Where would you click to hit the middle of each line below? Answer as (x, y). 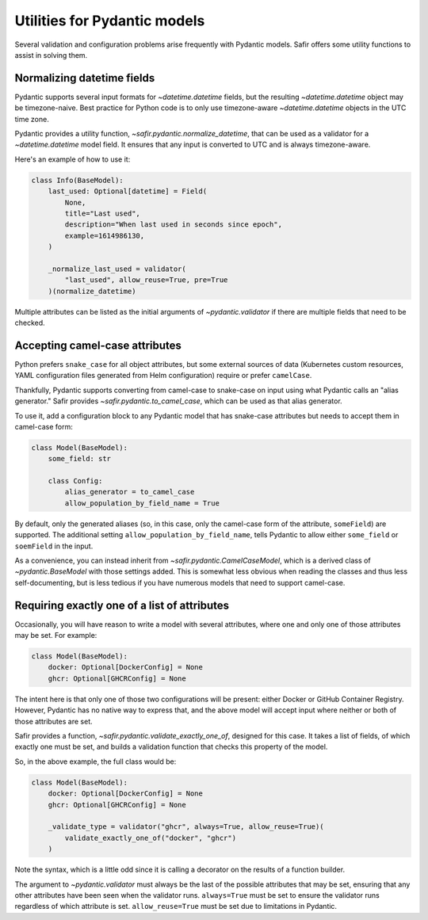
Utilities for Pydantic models (110, 21)
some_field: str (79, 459)
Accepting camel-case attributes (98, 345)
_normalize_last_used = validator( (117, 269)
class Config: (75, 481)
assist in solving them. (51, 55)
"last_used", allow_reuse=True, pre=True (146, 280)
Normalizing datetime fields (85, 78)
